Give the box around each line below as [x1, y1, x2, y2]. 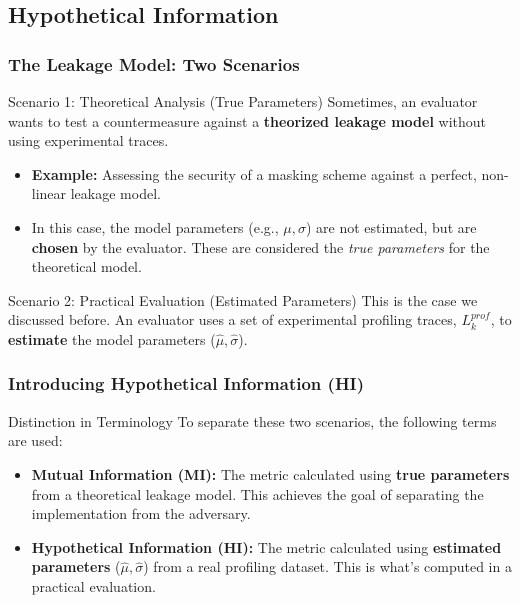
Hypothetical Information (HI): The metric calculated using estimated [31, 536, 502, 557]
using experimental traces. [8, 130, 169, 151]
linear [31, 183, 67, 204]
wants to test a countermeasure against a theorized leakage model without [8, 110, 487, 131]
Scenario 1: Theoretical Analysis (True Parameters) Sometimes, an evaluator [8, 91, 478, 111]
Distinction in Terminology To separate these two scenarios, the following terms [8, 410, 497, 431]
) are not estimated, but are [305, 216, 477, 237]
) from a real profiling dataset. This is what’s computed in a [143, 556, 512, 577]
